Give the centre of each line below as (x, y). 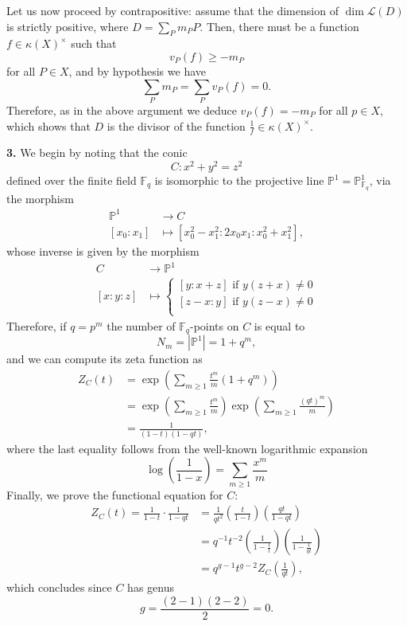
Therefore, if (37, 325)
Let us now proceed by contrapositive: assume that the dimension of (172, 10)
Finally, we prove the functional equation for (115, 494)
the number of (141, 325)
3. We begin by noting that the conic (97, 153)
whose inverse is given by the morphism (103, 251)
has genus (151, 587)
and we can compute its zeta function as (105, 359)
